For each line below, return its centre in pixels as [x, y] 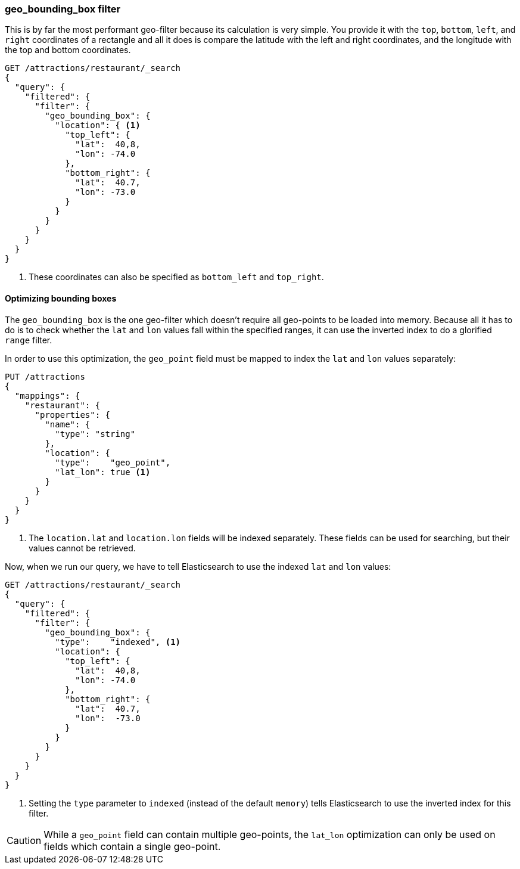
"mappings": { [47, 395]
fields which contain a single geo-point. [132, 846]
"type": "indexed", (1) [118, 642]
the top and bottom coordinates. [68, 50]
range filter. [29, 340]
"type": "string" [95, 434]
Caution [24, 840]
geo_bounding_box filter [63, 9]
